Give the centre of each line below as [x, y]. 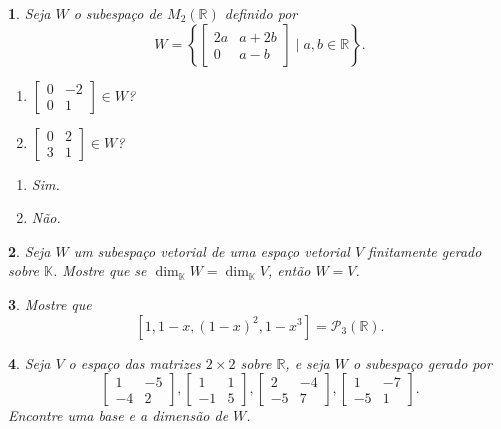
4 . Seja [29, 362]
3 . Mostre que [50, 303]
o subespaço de [118, 13]
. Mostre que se [99, 270]
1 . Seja [29, 13]
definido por [261, 13]
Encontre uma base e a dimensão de [118, 415]
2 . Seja [29, 250]
